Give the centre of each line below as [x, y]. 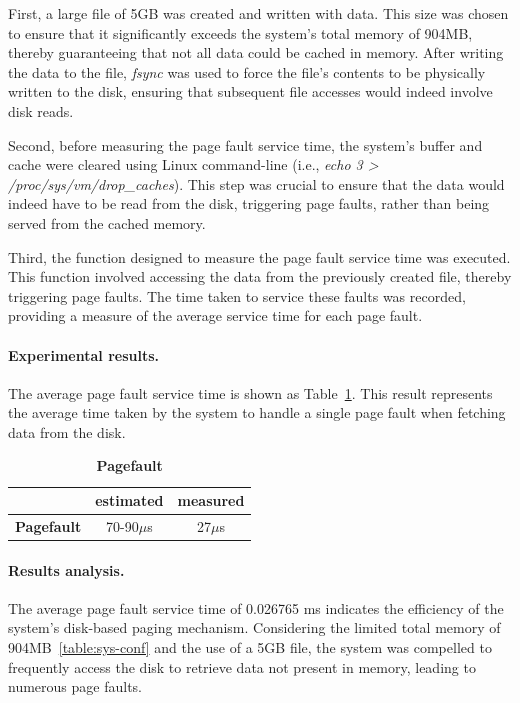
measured [211, 500]
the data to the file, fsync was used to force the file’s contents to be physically [247, 71]
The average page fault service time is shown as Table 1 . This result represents [250, 392]
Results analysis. [66, 569]
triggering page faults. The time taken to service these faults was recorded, [237, 295]
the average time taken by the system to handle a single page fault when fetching [257, 412]
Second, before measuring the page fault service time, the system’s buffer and [245, 144]
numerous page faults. [75, 686]
